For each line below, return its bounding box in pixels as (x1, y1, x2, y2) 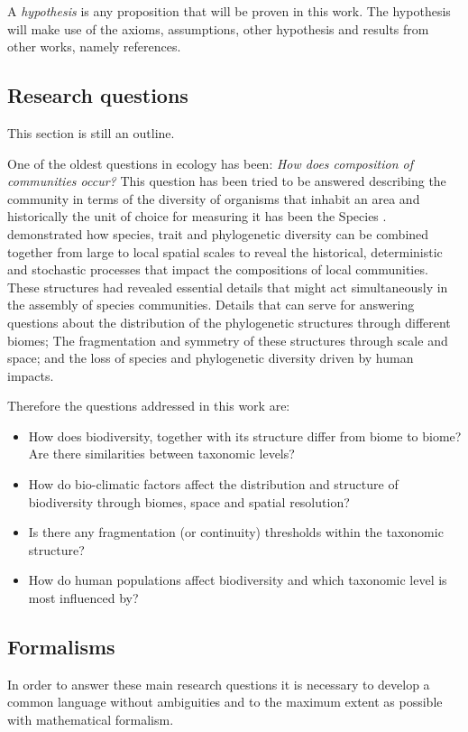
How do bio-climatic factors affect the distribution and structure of (28, 475, 399, 494)
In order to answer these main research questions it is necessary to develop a (7, 674, 430, 693)
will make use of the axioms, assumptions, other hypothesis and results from (7, 19, 429, 38)
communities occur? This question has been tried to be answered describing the (7, 171, 446, 190)
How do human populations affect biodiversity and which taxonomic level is (28, 570, 447, 589)
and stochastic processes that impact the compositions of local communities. (7, 260, 428, 279)
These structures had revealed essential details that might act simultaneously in (7, 277, 448, 296)
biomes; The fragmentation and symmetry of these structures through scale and (7, 330, 448, 349)
